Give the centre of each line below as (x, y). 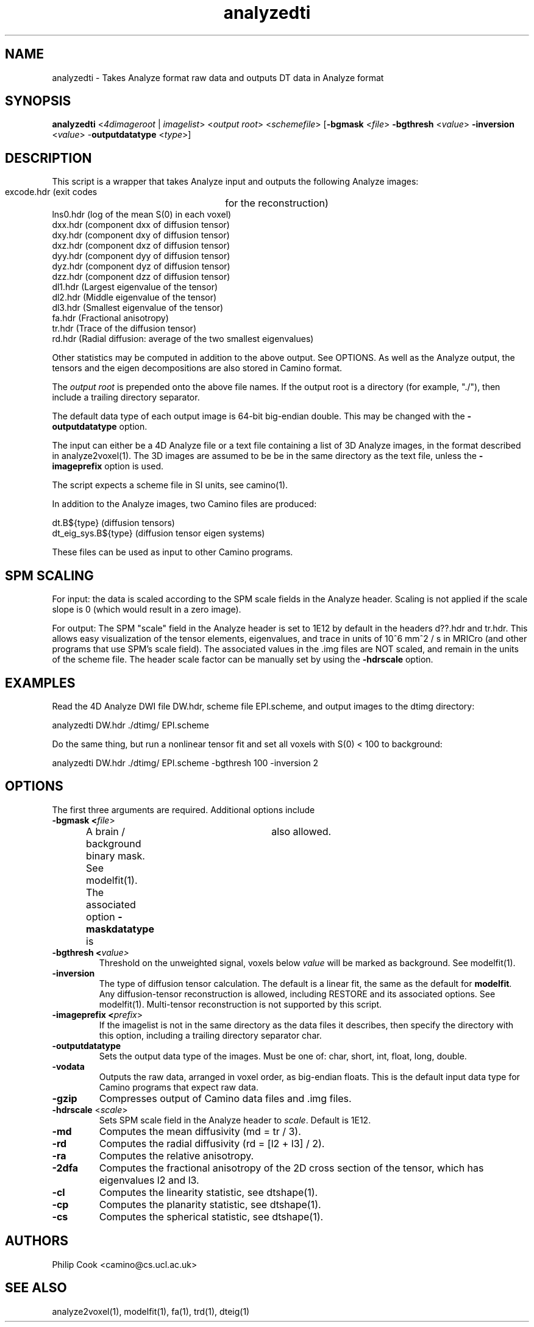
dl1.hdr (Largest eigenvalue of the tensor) (135, 287)
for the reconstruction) (277, 203)
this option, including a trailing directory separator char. (210, 1035)
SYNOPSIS (38, 101)
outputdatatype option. (100, 427)
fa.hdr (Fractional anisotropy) (110, 318)
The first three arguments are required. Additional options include (183, 809)
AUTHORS (37, 1241)
